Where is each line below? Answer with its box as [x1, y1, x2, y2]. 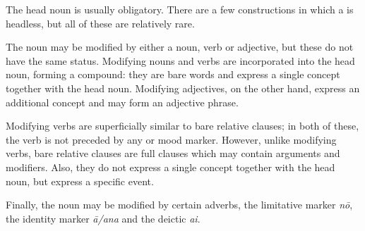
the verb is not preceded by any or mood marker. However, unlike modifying [6, 132, 337, 146]
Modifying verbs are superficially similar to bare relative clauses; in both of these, [6, 118, 359, 133]
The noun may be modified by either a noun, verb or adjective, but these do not [6, 39, 354, 54]
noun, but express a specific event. [6, 173, 154, 188]
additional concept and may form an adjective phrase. [6, 94, 239, 109]
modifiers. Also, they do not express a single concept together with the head [6, 159, 335, 174]
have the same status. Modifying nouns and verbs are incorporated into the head [6, 53, 355, 68]
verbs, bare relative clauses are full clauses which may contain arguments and [6, 146, 340, 161]
